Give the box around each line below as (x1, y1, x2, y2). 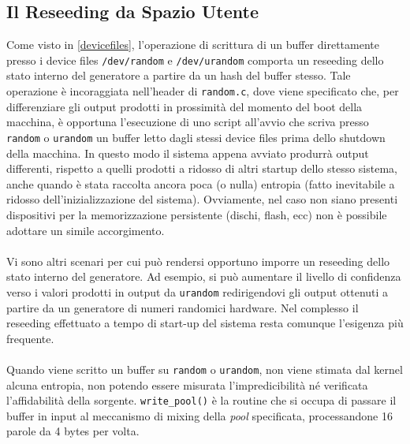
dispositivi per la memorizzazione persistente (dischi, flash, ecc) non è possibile (6, 206, 387, 222)
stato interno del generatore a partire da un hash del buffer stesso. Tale (6, 67, 351, 84)
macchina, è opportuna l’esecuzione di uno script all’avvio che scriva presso (6, 114, 369, 130)
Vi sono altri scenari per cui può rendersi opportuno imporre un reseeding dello (6, 252, 390, 269)
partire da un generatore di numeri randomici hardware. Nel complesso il (6, 299, 359, 315)
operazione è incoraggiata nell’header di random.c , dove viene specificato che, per (6, 83, 399, 99)
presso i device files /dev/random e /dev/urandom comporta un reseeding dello (6, 51, 384, 68)
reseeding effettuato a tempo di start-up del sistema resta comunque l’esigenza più (6, 315, 404, 331)
